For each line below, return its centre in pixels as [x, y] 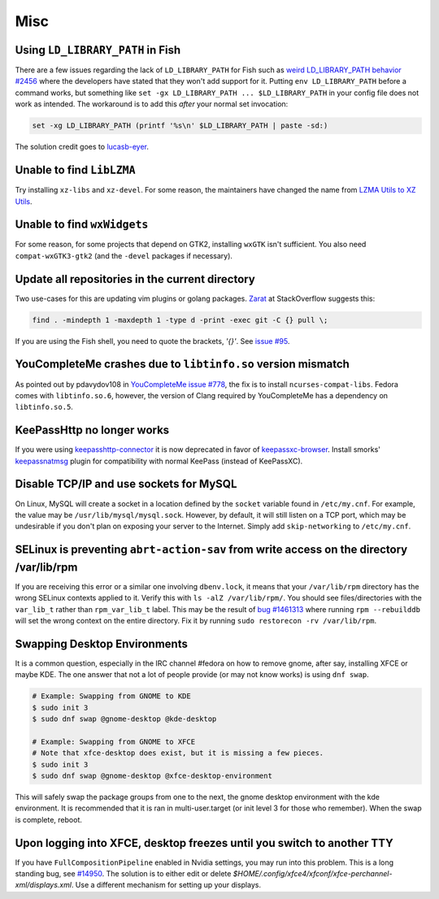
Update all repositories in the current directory [135, 279]
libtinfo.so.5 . [44, 407]
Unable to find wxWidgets [82, 225]
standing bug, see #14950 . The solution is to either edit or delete [123, 874]
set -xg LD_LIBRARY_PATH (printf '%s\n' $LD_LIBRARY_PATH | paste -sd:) [180, 126]
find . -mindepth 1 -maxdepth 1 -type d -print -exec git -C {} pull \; [180, 320]
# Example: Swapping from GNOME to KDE [111, 696]
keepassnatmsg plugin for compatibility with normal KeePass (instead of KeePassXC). [159, 461]
